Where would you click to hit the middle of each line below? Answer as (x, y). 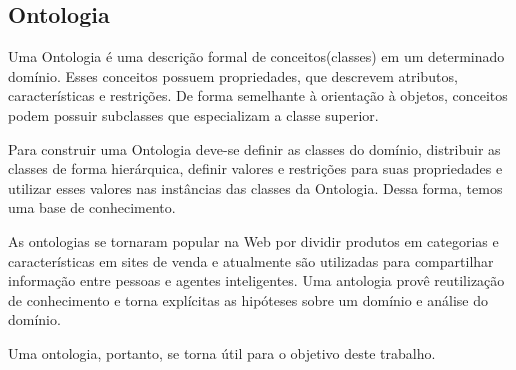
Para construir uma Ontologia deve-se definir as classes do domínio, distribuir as (254, 148)
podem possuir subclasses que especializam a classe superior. (193, 114)
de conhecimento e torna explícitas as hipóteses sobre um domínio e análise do (248, 299)
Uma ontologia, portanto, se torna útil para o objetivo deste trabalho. (222, 352)
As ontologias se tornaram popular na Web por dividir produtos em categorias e (253, 240)
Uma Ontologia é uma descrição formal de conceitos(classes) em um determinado (256, 56)
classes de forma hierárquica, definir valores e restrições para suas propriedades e (255, 168)
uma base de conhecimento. (92, 207)
